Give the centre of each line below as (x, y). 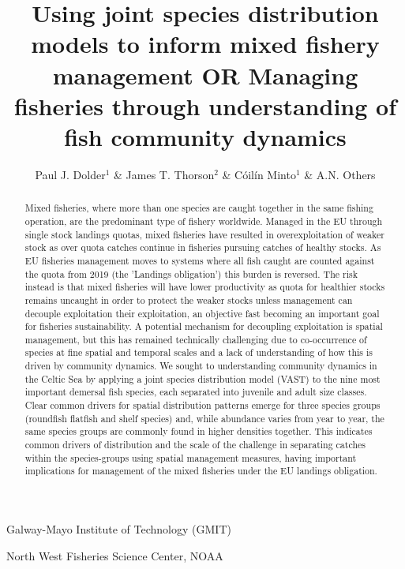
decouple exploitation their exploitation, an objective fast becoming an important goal (202, 313)
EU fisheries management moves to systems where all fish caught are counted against (200, 260)
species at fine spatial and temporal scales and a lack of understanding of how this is (199, 352)
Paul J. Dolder (70, 174)
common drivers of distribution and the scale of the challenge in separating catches (195, 445)
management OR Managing (205, 75)
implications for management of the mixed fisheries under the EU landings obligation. (201, 471)
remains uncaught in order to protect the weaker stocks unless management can (189, 299)
